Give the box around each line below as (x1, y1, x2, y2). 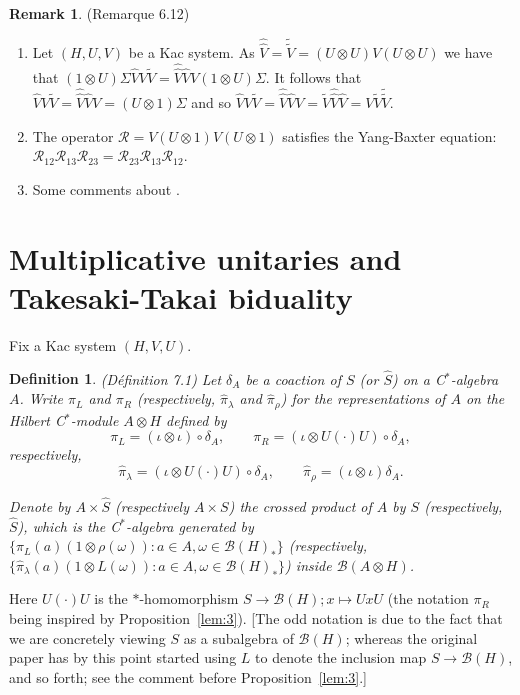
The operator (32, 125, 114, 146)
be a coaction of (245, 368, 341, 389)
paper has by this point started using (9, 647, 237, 668)
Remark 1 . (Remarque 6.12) (9, 3, 190, 23)
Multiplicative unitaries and (9, 237, 402, 278)
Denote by (9, 495, 71, 516)
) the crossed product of (228, 495, 372, 516)
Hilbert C (9, 409, 66, 430)
